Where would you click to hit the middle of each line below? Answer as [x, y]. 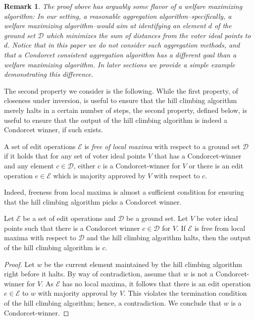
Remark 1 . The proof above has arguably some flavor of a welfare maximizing [123, 6]
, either [84, 165]
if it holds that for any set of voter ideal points [75, 156]
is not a [202, 274]
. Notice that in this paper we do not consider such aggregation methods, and [124, 45]
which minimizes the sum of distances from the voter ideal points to [149, 35]
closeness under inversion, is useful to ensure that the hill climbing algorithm [121, 100]
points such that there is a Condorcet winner [72, 228]
